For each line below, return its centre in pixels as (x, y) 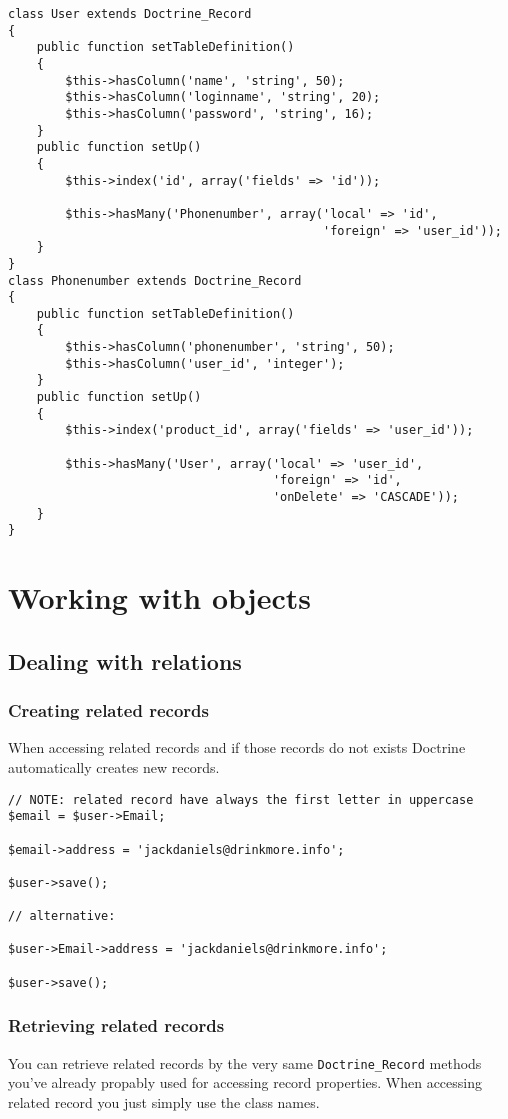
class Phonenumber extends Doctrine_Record (155, 280)
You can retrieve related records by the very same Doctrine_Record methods (245, 1062)
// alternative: (62, 916)
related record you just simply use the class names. (164, 1101)
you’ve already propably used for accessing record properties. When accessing (245, 1082)
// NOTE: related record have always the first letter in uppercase (241, 799)
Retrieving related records (116, 1025)
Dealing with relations (125, 660)
